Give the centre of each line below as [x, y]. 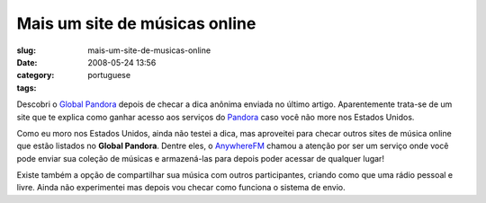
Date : [27, 62]
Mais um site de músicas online [136, 23]
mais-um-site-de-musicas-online [149, 50]
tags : [27, 88]
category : [36, 75]
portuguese [109, 75]
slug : [26, 50]
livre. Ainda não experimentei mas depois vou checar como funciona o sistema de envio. [181, 188]
